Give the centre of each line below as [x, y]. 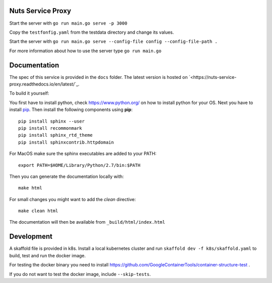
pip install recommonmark [50, 128]
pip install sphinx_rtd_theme [56, 135]
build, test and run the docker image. [48, 255]
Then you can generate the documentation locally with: [67, 176]
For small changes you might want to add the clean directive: [73, 199]
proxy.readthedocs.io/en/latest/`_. [45, 84]
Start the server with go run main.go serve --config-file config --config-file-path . [113, 41]
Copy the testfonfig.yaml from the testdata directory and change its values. [92, 32]
